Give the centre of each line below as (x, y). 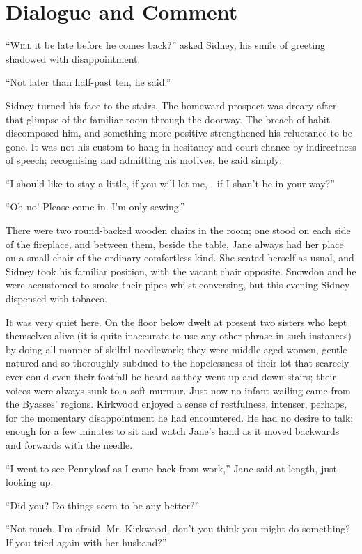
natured (22, 363)
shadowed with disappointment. (73, 58)
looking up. (30, 482)
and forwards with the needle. (69, 444)
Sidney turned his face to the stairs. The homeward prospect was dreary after (171, 105)
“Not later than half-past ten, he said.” (88, 82)
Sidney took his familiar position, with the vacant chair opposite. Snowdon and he (181, 271)
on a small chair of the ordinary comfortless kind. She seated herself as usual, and (180, 257)
